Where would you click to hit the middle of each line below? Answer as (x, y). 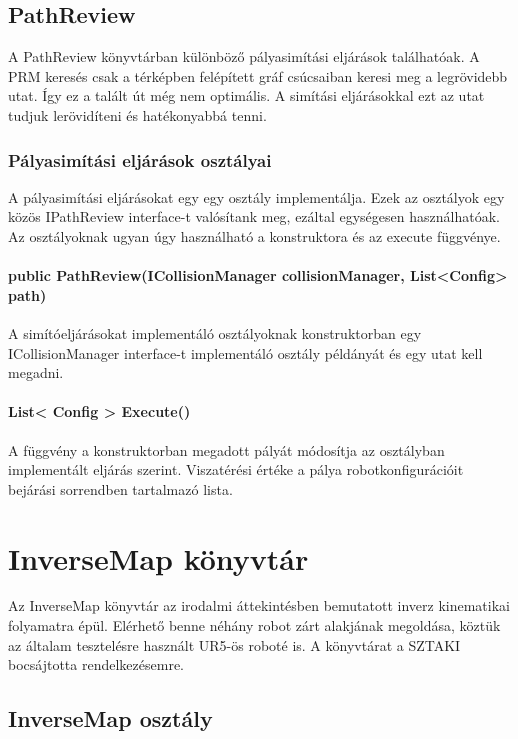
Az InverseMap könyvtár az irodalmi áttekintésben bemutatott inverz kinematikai (259, 605)
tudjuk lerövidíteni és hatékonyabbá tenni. (137, 114)
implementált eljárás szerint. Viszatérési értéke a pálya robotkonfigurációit (236, 469)
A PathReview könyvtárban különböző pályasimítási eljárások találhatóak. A (244, 56)
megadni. (36, 372)
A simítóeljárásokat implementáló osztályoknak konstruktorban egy (215, 332)
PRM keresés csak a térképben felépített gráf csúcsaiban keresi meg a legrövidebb (258, 75)
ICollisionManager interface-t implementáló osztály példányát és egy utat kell (245, 352)
